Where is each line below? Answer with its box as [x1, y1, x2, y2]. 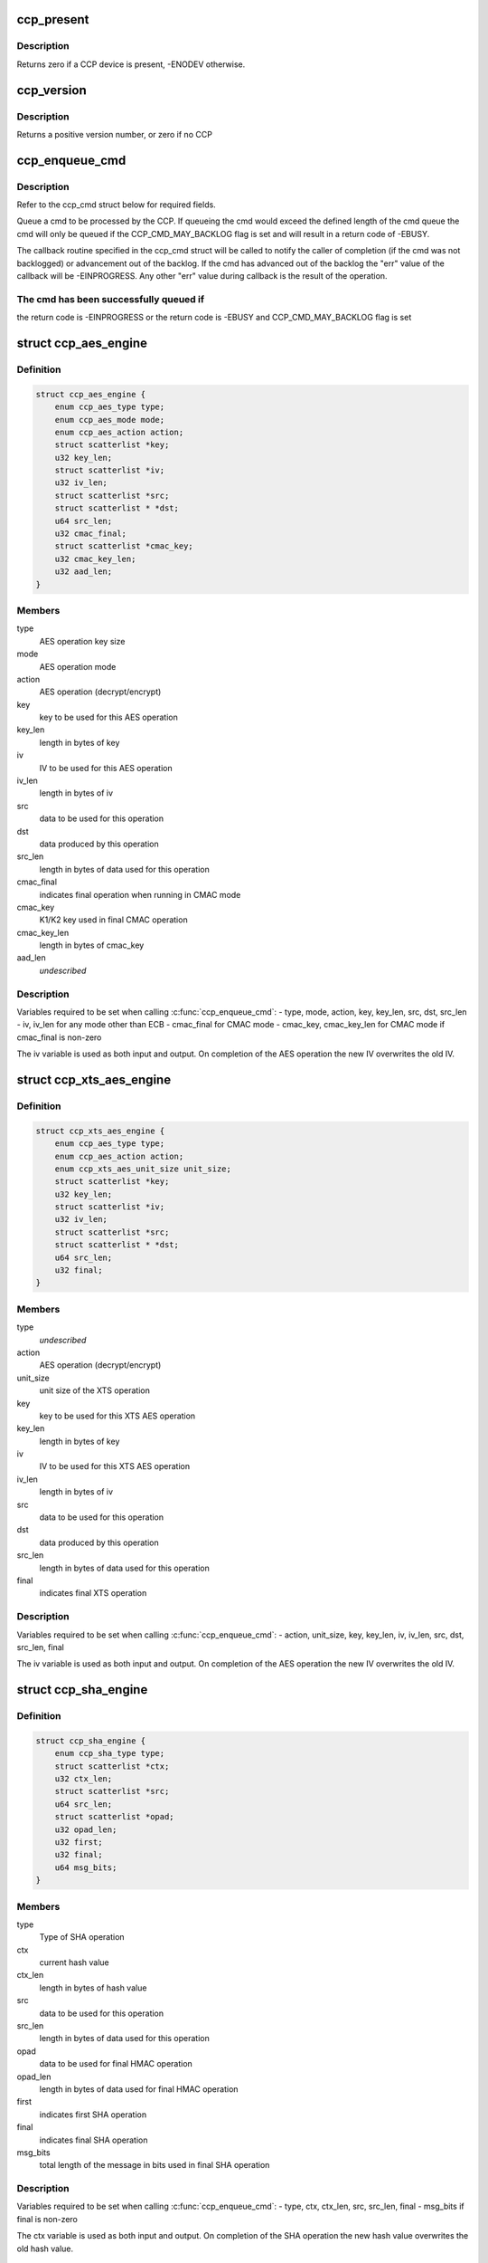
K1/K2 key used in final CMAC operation [39, 914, 189, 925]
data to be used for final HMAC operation [39, 2058, 193, 2069]
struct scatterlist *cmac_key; [54, 541, 193, 551]
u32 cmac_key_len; [54, 553, 136, 564]
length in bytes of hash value [39, 1982, 147, 1993]
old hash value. [16, 2243, 74, 2254]
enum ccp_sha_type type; [54, 1748, 165, 1759]
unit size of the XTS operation [39, 1385, 151, 1396]
